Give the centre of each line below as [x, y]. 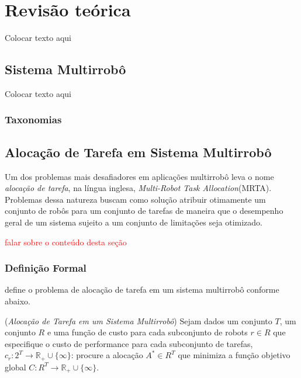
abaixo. [18, 301]
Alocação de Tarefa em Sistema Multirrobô [138, 152]
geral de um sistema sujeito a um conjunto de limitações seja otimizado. [134, 222]
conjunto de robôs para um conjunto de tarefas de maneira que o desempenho [144, 211]
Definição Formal [46, 268]
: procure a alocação [107, 355]
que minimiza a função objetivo [234, 355]
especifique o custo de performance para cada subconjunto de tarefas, [129, 343]
